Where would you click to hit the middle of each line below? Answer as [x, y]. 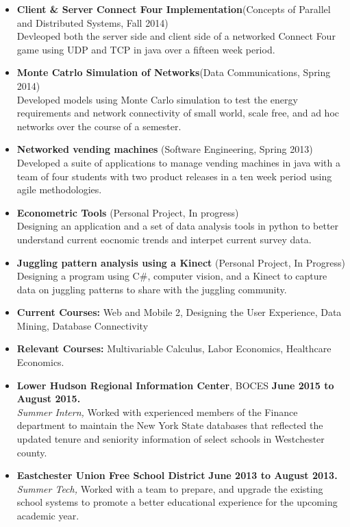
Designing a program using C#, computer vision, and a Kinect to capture [172, 276]
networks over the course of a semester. [99, 126]
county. [32, 452]
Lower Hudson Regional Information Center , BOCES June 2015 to [175, 385]
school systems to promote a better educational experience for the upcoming [177, 502]
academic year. [48, 515]
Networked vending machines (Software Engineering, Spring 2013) [165, 149]
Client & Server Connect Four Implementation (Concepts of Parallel [174, 9]
